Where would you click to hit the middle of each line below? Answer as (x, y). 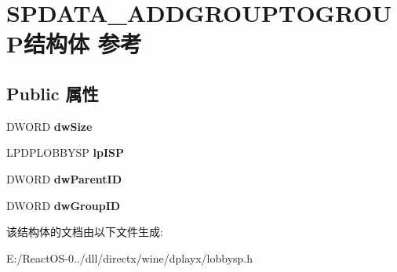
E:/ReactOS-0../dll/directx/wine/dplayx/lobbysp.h (130, 257)
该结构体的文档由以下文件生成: (85, 232)
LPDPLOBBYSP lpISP (65, 152)
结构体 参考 (83, 44)
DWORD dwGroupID (64, 205)
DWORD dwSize (49, 126)
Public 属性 (53, 93)
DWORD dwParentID (64, 178)
